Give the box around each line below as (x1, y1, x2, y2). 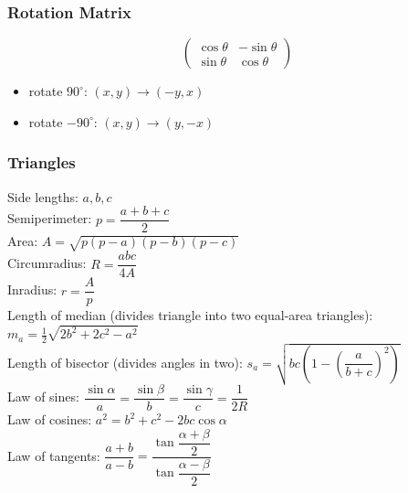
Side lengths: (7, 187, 78, 206)
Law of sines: (7, 387, 79, 406)
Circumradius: (7, 253, 87, 273)
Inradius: (7, 280, 58, 299)
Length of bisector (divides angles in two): (7, 352, 243, 371)
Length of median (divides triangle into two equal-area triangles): (7, 305, 373, 325)
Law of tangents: (7, 445, 100, 465)
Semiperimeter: (7, 209, 92, 228)
